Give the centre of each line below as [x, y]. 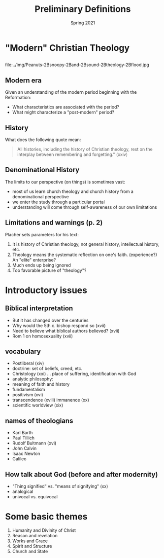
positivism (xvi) [28, 395]
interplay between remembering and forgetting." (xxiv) [72, 154]
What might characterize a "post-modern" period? [63, 112]
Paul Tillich [23, 438]
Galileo [19, 459]
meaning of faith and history [41, 384]
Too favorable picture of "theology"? [49, 270]
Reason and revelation [35, 535]
